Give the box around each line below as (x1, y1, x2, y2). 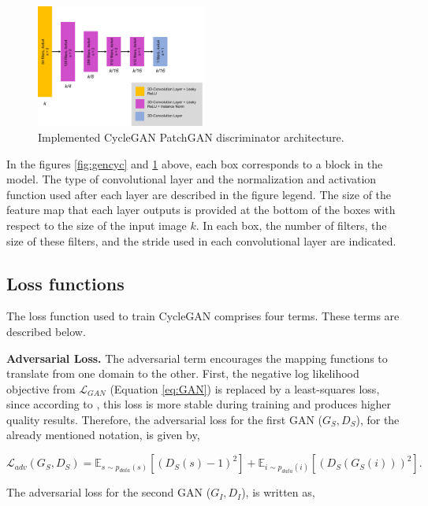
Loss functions (6, 271, 125, 295)
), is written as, (241, 484, 315, 500)
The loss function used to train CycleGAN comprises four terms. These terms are (6, 308, 400, 324)
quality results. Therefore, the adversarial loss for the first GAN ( (6, 411, 323, 427)
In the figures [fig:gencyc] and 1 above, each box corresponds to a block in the (6, 155, 383, 172)
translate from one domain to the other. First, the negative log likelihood (6, 365, 359, 382)
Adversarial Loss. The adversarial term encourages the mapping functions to (6, 349, 388, 366)
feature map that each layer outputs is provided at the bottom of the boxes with (6, 201, 396, 218)
